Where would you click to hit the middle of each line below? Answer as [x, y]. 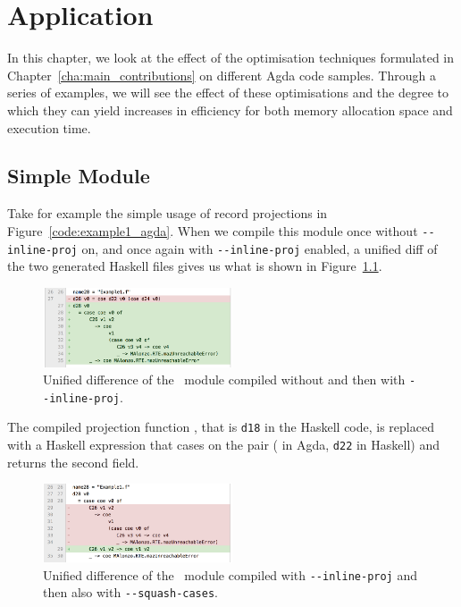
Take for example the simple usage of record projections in [168, 213]
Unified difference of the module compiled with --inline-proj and [230, 574]
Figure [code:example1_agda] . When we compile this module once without [213, 230]
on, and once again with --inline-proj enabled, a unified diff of [260, 248]
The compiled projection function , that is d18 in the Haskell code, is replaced [221, 427]
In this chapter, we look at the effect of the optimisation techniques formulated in [231, 58]
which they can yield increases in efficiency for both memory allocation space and [230, 110]
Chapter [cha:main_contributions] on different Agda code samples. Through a [222, 75]
